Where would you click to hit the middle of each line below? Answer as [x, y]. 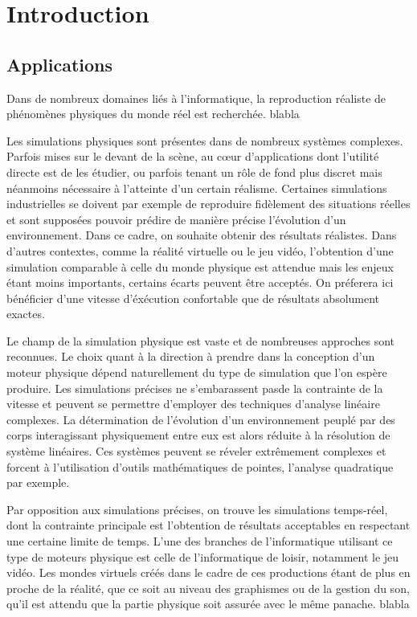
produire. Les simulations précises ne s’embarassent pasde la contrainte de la [195, 388]
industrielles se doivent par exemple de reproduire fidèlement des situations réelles [208, 204]
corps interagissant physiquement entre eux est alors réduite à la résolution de [198, 435]
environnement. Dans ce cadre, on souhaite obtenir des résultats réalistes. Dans [202, 235]
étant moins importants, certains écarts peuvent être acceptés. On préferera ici [200, 282]
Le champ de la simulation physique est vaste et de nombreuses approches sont [201, 340]
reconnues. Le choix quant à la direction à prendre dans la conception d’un [191, 356]
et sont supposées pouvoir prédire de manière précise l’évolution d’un [176, 219]
